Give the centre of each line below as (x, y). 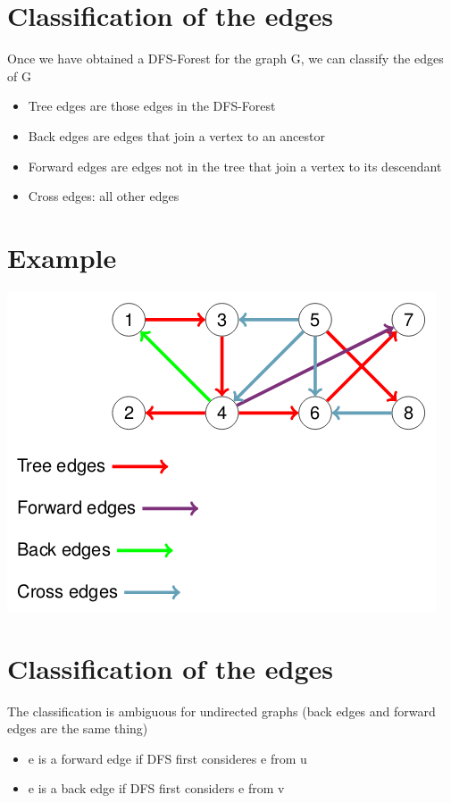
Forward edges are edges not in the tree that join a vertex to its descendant (235, 166)
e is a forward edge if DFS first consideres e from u (167, 758)
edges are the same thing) (78, 728)
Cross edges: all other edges (104, 196)
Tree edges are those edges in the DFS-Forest (152, 106)
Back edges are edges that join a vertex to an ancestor (177, 135)
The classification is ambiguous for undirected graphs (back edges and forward (221, 711)
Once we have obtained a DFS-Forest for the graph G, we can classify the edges (225, 59)
